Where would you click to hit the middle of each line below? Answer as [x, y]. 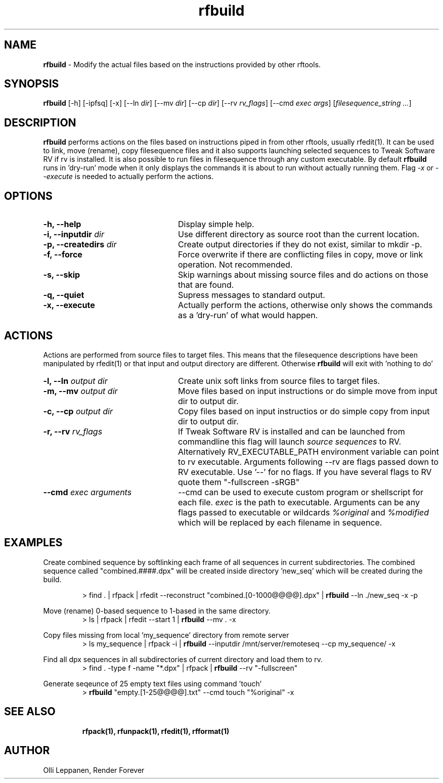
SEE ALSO [30, 712]
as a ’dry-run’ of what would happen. [248, 315]
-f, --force [63, 255]
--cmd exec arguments [87, 492]
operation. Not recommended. [235, 265]
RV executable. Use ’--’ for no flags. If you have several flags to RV [305, 472]
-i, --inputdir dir [74, 234]
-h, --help [62, 224]
